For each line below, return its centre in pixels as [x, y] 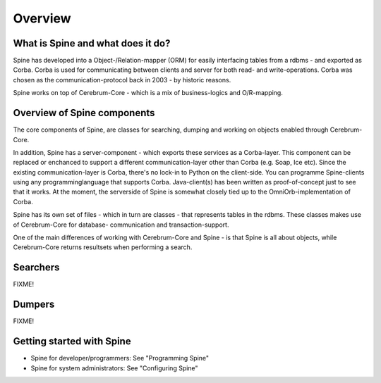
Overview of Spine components [84, 113]
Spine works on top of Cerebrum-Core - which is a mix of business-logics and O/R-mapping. [148, 93]
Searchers [36, 268]
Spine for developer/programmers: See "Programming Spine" [120, 358]
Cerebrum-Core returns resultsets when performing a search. [103, 247]
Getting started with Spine [72, 341]
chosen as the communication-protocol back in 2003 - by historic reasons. [122, 80]
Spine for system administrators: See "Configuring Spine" [114, 368]
